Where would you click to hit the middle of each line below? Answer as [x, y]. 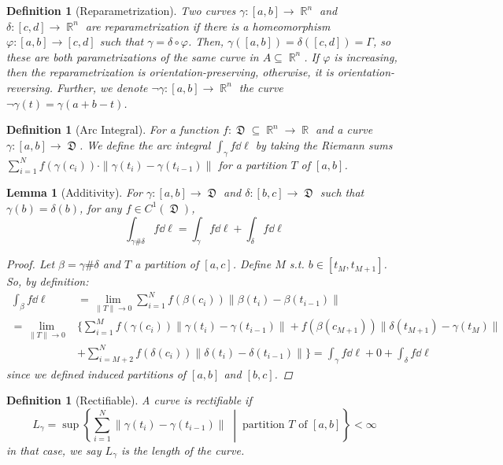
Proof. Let [31, 264]
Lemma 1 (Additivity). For [75, 192]
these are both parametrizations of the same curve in [133, 56]
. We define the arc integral [145, 144]
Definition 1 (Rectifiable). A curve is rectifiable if [129, 400]
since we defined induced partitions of [96, 373]
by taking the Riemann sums [324, 144]
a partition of [167, 264]
